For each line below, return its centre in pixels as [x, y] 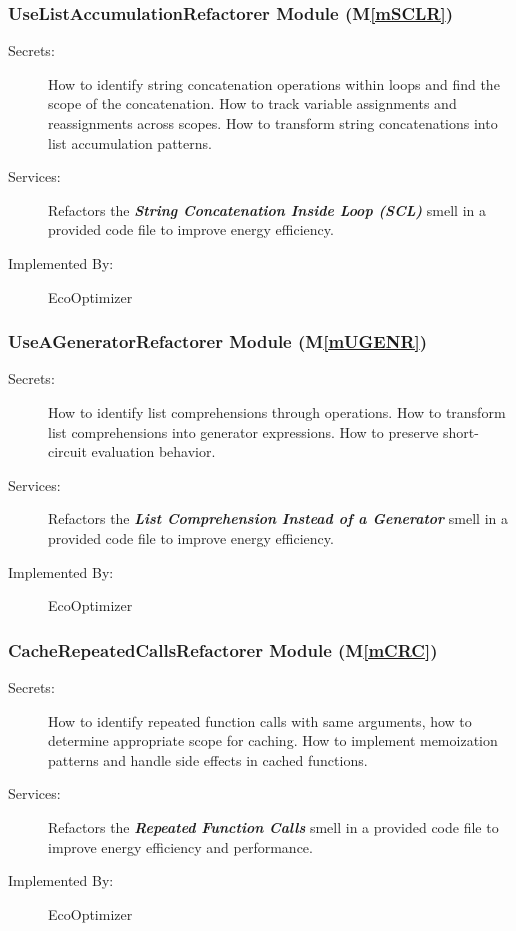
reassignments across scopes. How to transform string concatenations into [273, 123]
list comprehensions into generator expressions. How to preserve [243, 431]
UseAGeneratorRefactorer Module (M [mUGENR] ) [218, 341]
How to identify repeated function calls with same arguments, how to [260, 720]
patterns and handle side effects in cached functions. [208, 759]
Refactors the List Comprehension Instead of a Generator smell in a [278, 518]
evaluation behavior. [153, 451]
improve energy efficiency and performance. [180, 846]
